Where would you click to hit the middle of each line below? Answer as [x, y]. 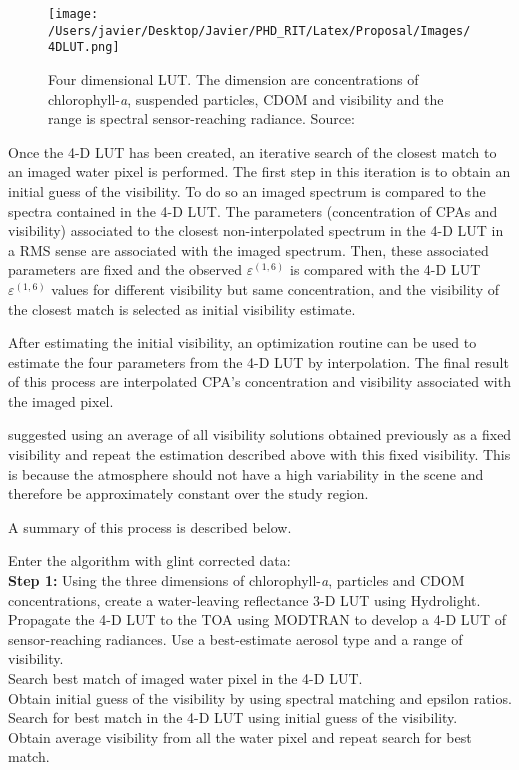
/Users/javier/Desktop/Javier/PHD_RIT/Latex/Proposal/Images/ [259, 30]
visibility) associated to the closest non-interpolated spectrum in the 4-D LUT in [256, 230]
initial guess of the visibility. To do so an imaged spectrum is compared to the [247, 190]
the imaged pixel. [61, 400]
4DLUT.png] [84, 47]
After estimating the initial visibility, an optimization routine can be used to [242, 342]
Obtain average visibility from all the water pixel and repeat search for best [240, 736]
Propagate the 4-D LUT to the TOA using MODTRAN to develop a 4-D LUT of [257, 619]
